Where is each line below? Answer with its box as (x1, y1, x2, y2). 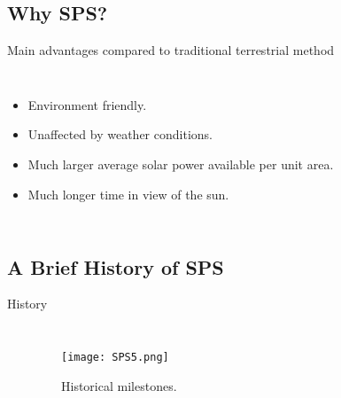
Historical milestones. (61, 376, 177, 394)
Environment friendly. (27, 95, 147, 113)
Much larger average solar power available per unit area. (27, 154, 334, 173)
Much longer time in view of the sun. (27, 184, 229, 203)
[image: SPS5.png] (61, 350, 169, 363)
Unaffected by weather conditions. (27, 125, 213, 144)
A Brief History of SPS (7, 253, 224, 280)
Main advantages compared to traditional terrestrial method (7, 41, 335, 59)
